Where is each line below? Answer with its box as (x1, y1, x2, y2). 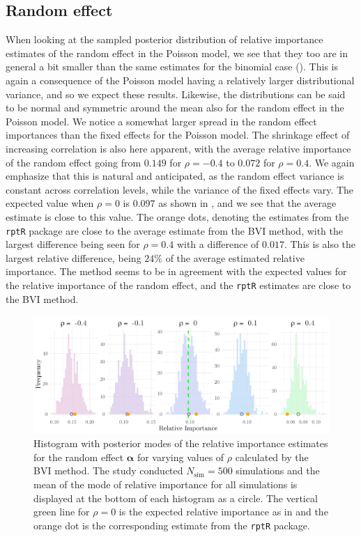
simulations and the (236, 463, 320, 478)
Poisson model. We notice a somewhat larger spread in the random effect (6, 114, 317, 128)
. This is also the (284, 237, 356, 251)
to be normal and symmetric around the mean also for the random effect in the (6, 100, 344, 115)
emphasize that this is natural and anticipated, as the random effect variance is (6, 169, 344, 183)
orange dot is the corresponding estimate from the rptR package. (33, 517, 310, 532)
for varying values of (137, 449, 224, 464)
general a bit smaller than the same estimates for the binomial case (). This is (6, 59, 338, 74)
